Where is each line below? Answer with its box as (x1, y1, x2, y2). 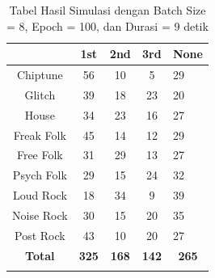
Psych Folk (12, 166, 67, 183)
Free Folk (16, 146, 63, 163)
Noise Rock (12, 206, 68, 223)
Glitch (24, 86, 56, 103)
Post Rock (15, 226, 65, 243)
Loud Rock (12, 187, 67, 204)
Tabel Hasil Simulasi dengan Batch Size (9, 2, 206, 18)
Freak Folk (13, 126, 66, 143)
